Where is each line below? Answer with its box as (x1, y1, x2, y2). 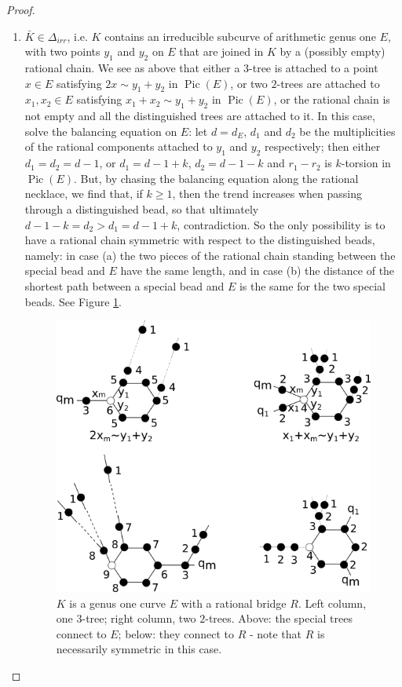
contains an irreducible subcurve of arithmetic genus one (104, 27, 376, 44)
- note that (249, 625, 302, 641)
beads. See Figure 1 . (24, 293, 122, 309)
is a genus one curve (69, 594, 166, 611)
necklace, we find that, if (24, 185, 143, 202)
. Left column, (298, 594, 367, 611)
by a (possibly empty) (280, 43, 386, 60)
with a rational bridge (181, 594, 287, 611)
